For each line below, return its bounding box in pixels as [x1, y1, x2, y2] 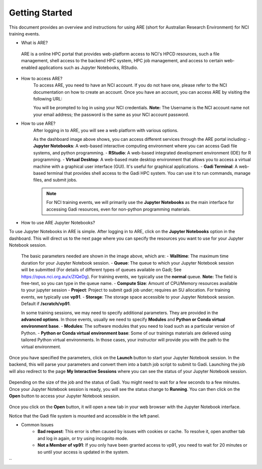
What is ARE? [21, 40, 48, 46]
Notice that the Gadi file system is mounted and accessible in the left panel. [9, 413, 160, 419]
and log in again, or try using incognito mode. [37, 435, 129, 441]
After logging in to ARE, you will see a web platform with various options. [33, 127, 179, 133]
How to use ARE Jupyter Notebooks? [21, 219, 96, 225]
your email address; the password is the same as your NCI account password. [33, 112, 189, 117]
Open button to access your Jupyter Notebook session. [9, 393, 120, 399]
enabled [21, 65, 37, 70]
